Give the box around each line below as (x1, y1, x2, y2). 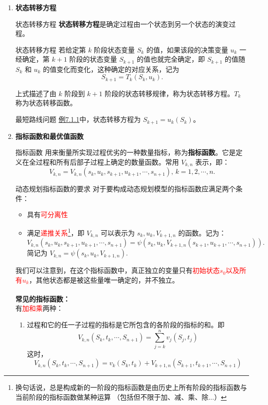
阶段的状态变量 (69, 54, 117, 64)
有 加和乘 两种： (15, 303, 63, 313)
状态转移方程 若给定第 (15, 44, 86, 54)
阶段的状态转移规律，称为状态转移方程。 (105, 88, 234, 98)
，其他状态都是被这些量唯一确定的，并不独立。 (29, 274, 179, 285)
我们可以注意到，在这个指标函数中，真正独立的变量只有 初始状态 (15, 265, 220, 275)
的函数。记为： (178, 227, 226, 237)
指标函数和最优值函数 (15, 131, 84, 141)
